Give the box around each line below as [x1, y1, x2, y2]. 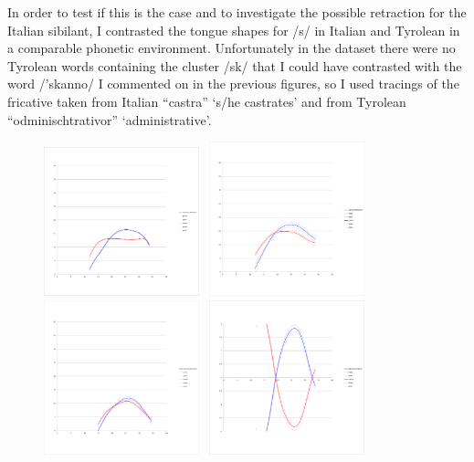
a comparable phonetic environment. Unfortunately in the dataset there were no [7, 38, 456, 58]
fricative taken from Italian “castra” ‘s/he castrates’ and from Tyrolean [7, 91, 406, 110]
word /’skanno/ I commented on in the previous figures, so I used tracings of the [7, 74, 459, 93]
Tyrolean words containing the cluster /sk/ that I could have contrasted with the [7, 56, 462, 75]
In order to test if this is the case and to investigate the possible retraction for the [7, 3, 467, 21]
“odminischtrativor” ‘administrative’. [7, 110, 212, 129]
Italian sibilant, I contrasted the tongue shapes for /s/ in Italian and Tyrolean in [7, 20, 460, 39]
